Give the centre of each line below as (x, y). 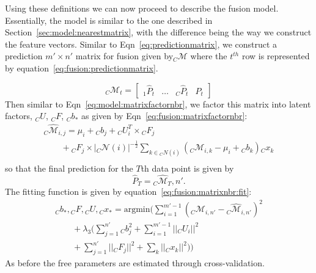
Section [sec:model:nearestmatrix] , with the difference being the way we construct (158, 32)
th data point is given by (187, 168)
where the (209, 56)
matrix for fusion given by (124, 56)
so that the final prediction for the (69, 168)
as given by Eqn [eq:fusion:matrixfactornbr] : (164, 116)
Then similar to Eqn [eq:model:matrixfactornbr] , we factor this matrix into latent (158, 104)
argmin (137, 210)
